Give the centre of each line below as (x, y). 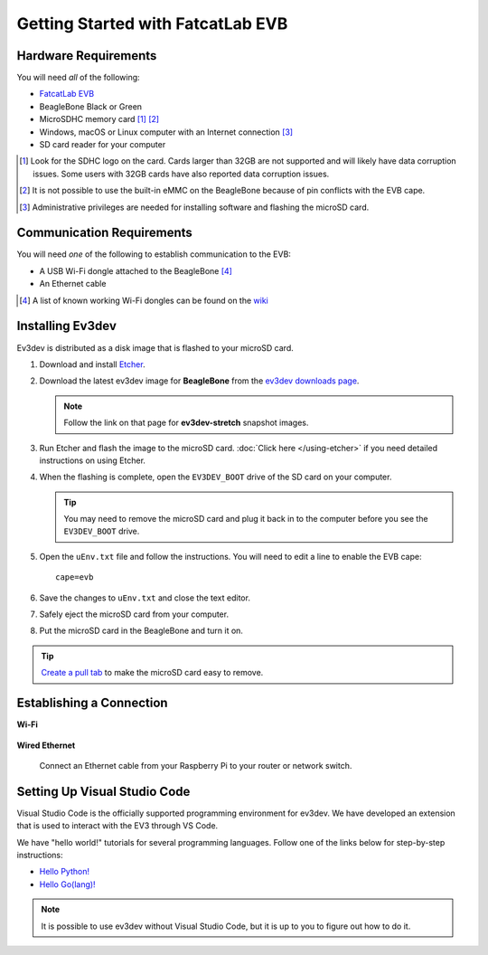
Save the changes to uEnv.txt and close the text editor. (145, 598)
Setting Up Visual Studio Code (103, 791)
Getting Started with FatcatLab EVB (152, 24)
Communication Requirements (105, 233)
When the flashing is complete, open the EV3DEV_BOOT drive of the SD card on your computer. (216, 477)
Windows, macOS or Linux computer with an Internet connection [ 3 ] (166, 132)
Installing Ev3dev (66, 326)
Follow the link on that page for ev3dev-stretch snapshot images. (186, 423)
